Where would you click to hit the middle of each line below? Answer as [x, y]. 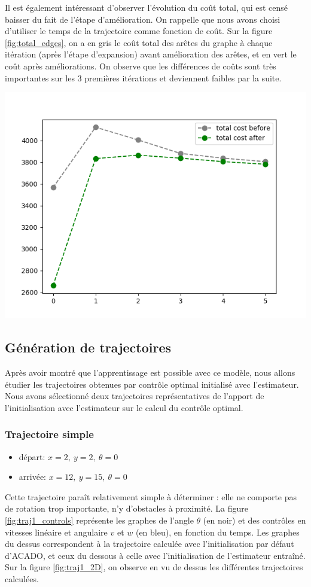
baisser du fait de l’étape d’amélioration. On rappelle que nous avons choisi [143, 19]
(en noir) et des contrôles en [254, 520]
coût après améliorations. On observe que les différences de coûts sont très [141, 66]
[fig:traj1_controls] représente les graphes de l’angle [99, 520]
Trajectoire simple [49, 434]
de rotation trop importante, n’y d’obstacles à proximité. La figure [126, 508]
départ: [32, 456]
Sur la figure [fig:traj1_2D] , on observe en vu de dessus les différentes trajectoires [154, 567]
